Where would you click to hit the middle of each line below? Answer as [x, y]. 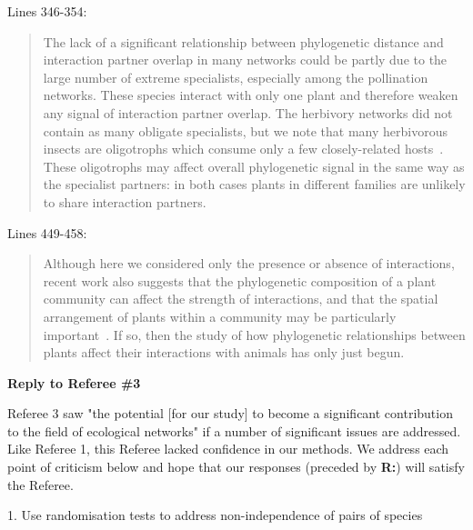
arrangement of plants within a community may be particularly [220, 316]
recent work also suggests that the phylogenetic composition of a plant [240, 280]
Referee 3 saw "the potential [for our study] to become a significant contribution [230, 413]
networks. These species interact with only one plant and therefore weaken [251, 95]
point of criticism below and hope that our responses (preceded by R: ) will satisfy [236, 467]
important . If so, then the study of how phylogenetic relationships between [254, 334]
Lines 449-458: [47, 232]
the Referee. [40, 484]
